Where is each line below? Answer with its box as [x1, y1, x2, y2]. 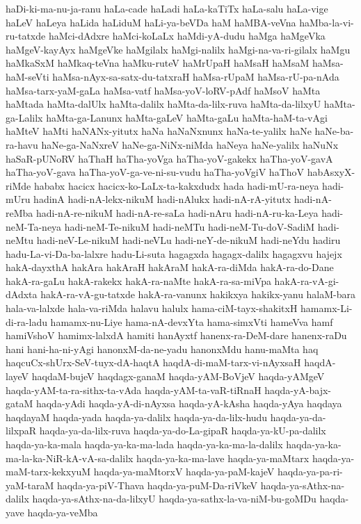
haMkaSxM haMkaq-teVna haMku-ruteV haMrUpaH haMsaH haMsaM [6, 56, 310, 70]
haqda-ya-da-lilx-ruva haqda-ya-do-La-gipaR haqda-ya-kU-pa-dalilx [39, 423, 326, 438]
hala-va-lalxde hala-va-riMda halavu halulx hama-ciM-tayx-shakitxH [6, 301, 298, 316]
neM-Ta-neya [6, 219, 62, 234]
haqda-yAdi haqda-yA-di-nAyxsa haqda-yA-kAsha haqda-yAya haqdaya [35, 396, 342, 411]
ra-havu [6, 137, 38, 152]
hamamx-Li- [300, 301, 353, 316]
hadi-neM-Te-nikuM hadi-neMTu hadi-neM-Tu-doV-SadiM [64, 219, 315, 234]
